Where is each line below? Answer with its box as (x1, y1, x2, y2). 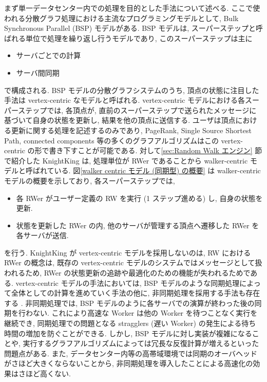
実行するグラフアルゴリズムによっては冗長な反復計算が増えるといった (23, 338, 259, 349)
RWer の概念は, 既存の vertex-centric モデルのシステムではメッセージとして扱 (4, 257, 262, 268)
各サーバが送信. (16, 230, 69, 241)
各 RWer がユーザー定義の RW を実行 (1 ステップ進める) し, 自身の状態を (16, 192, 263, 203)
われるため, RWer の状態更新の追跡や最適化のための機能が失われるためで (4, 267, 251, 278)
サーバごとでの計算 (16, 50, 81, 61)
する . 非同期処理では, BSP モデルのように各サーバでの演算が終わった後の (4, 297, 255, 308)
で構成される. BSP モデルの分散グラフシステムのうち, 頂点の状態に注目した (4, 84, 259, 95)
